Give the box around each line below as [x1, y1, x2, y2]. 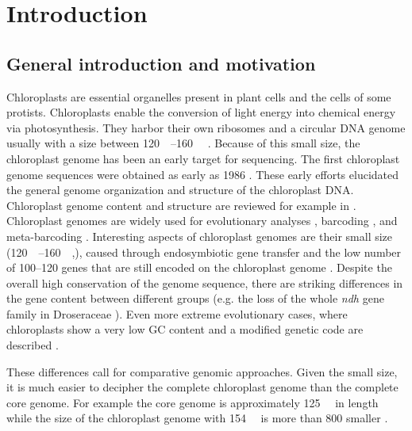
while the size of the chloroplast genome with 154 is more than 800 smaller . [6, 410, 388, 426]
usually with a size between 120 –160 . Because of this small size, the [6, 135, 360, 151]
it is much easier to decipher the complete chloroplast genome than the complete [6, 379, 399, 395]
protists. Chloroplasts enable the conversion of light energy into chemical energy [6, 104, 396, 120]
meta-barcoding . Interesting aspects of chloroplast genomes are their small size [6, 227, 393, 244]
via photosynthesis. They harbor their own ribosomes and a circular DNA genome [6, 119, 406, 135]
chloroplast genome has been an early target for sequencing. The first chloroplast [6, 150, 400, 166]
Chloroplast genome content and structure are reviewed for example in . [6, 196, 356, 213]
